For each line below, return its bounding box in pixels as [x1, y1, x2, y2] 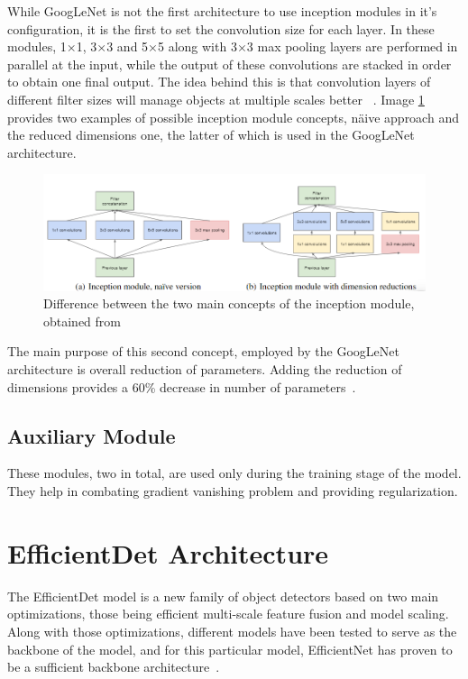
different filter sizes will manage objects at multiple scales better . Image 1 [7, 89, 425, 108]
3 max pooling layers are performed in [246, 37, 458, 56]
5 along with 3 [158, 37, 237, 56]
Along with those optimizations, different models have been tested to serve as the [7, 621, 457, 640]
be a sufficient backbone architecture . [7, 657, 220, 676]
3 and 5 [106, 37, 149, 56]
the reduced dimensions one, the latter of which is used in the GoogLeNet [7, 125, 415, 144]
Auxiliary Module [7, 421, 176, 449]
